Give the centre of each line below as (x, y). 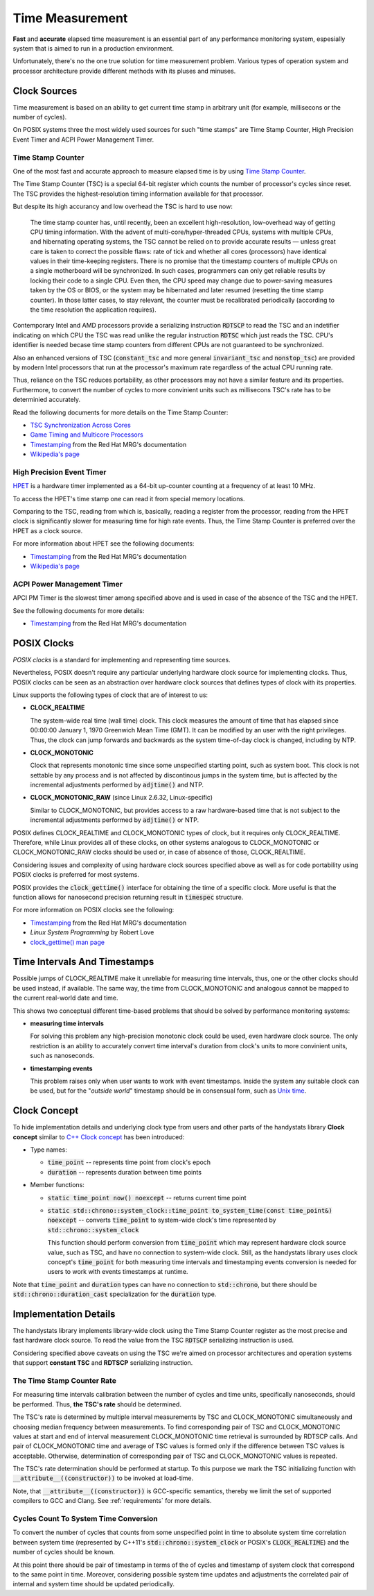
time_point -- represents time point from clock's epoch (129, 1162)
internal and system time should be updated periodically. (93, 1584)
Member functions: (57, 1185)
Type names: (48, 1150)
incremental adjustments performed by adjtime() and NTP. (117, 785)
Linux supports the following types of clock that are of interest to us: (110, 695)
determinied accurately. (47, 400)
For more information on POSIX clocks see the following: (93, 910)
